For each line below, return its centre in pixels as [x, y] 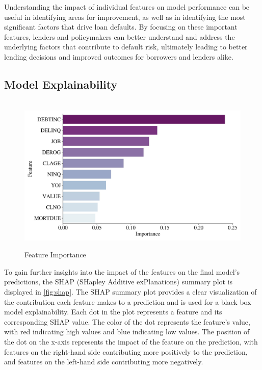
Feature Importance [55, 255]
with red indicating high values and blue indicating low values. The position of [127, 332]
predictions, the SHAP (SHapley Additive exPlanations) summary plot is [119, 282]
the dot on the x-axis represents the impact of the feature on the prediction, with [131, 341]
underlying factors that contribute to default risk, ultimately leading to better [126, 47]
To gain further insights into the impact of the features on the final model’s [122, 271]
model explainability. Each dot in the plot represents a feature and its [113, 312]
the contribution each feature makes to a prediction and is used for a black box [128, 301]
